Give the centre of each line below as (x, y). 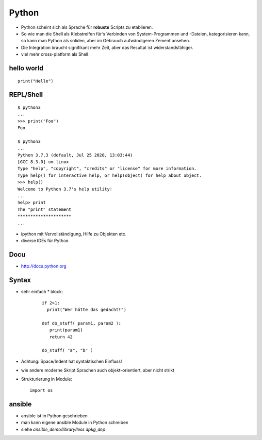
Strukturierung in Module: (47, 379)
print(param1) (66, 330)
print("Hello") (36, 81)
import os (41, 390)
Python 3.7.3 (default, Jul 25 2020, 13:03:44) (75, 155)
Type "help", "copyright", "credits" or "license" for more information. (107, 169)
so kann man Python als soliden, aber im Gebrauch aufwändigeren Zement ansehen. (106, 41)
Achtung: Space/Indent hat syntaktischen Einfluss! (72, 361)
